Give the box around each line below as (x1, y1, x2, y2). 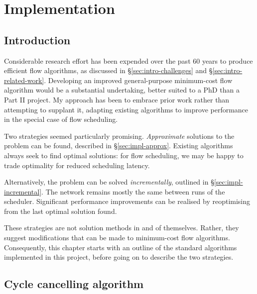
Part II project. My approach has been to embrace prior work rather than (4, 94, 230, 104)
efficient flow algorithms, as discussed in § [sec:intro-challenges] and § (4, 65, 213, 76)
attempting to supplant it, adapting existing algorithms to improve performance (4, 104, 249, 114)
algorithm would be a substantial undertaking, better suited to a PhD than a (4, 85, 240, 95)
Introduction (4, 32, 71, 47)
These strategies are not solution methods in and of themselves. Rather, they (4, 222, 239, 233)
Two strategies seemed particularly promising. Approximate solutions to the (4, 130, 235, 141)
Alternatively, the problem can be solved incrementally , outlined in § (4, 177, 214, 187)
